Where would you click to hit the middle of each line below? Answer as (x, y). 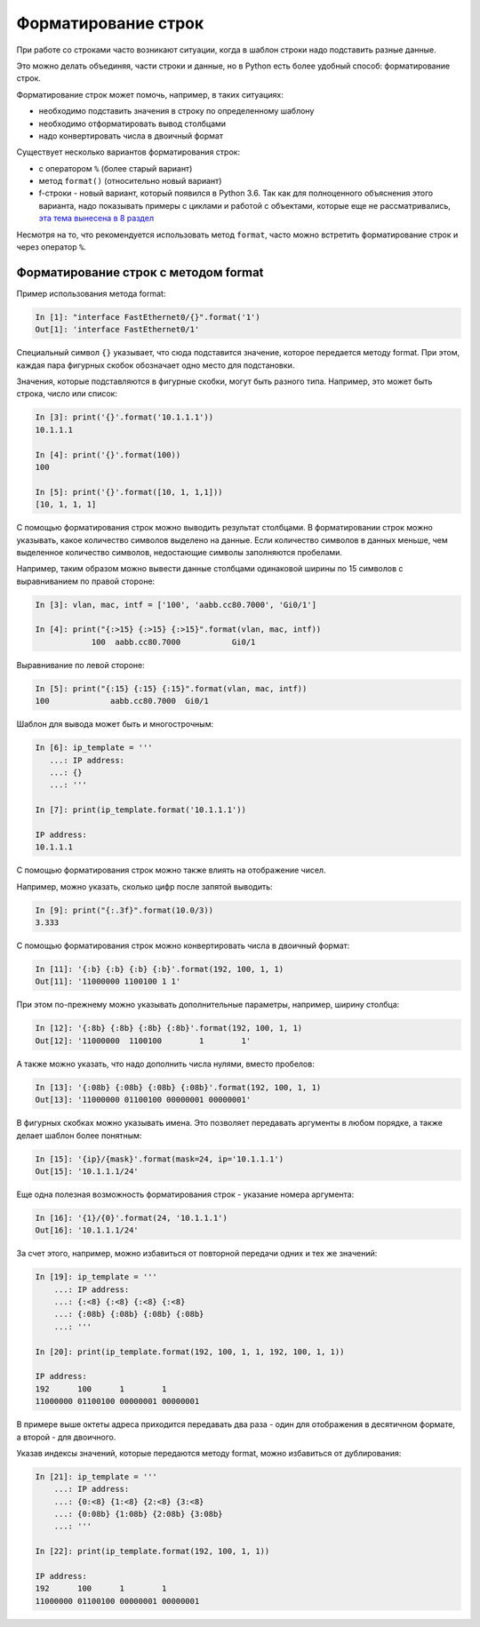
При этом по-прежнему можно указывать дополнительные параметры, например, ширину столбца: (208, 1005)
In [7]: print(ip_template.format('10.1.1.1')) (140, 810)
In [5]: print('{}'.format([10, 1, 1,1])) (129, 492)
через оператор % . (51, 247)
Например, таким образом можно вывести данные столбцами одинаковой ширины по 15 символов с (210, 569)
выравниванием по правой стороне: (86, 581)
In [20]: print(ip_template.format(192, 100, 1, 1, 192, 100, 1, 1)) (190, 1352)
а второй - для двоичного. (66, 1437)
